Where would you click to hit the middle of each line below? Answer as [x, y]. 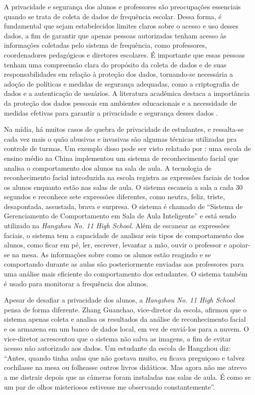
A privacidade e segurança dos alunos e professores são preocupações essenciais [122, 6]
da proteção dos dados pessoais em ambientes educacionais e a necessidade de [120, 103]
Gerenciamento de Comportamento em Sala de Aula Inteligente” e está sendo [120, 216]
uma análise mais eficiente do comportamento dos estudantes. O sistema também [126, 274]
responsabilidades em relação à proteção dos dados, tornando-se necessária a [119, 74]
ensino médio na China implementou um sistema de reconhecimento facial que [121, 158]
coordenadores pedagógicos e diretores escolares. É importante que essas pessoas [125, 54]
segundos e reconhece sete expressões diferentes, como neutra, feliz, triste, [115, 197]
